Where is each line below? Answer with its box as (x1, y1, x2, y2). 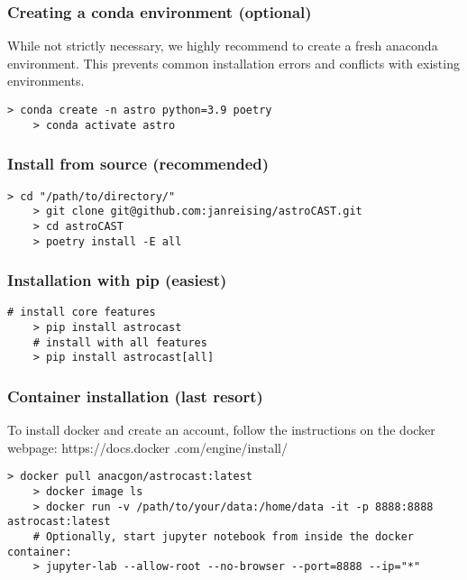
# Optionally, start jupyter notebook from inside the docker (32, 530, 415, 544)
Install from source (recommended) (7, 152, 270, 175)
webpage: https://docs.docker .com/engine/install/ (7, 437, 288, 456)
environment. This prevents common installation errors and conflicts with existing (7, 53, 460, 72)
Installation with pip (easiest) (7, 269, 227, 291)
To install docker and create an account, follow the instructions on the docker (7, 420, 435, 439)
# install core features (7, 306, 156, 319)
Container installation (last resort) (7, 384, 263, 407)
